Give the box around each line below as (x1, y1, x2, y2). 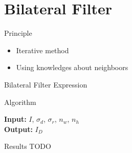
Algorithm (4, 96, 36, 107)
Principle (4, 28, 32, 38)
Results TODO (4, 141, 51, 151)
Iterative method (16, 45, 69, 55)
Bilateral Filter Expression (4, 79, 87, 90)
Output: (4, 123, 33, 134)
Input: (4, 114, 27, 124)
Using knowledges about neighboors (16, 62, 128, 73)
